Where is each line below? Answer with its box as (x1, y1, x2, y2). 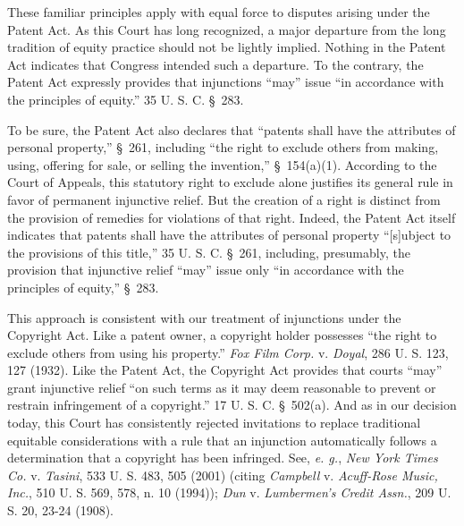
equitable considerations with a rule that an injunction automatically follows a (7, 430, 437, 449)
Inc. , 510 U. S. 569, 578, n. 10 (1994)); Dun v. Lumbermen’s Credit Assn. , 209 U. (7, 483, 451, 502)
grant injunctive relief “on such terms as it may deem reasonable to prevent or (7, 378, 436, 396)
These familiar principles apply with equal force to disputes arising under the (7, 3, 430, 21)
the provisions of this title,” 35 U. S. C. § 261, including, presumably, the (7, 242, 410, 261)
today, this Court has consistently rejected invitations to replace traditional (7, 413, 421, 432)
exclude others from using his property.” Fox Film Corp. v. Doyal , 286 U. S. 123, (7, 343, 449, 361)
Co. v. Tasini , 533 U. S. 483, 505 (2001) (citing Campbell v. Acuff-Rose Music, (7, 465, 438, 484)
